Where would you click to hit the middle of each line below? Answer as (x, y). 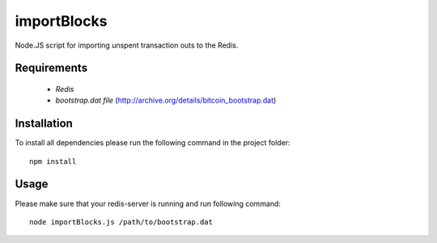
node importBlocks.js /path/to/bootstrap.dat (121, 222)
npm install (53, 161)
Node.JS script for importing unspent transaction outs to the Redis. (127, 45)
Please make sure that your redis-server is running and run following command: (148, 203)
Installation (44, 124)
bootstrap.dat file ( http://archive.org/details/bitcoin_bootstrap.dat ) (166, 100)
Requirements (51, 68)
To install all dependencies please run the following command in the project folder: (153, 143)
